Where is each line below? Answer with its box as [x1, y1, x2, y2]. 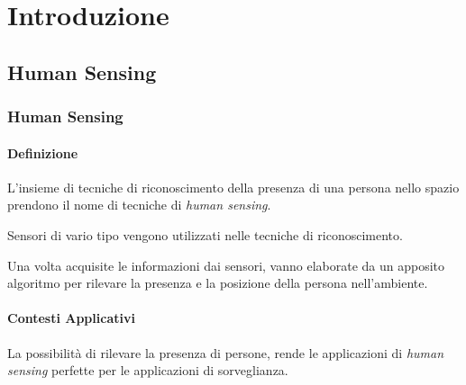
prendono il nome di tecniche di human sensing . [7, 195, 271, 214]
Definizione [7, 143, 78, 162]
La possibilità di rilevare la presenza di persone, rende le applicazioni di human [7, 343, 444, 362]
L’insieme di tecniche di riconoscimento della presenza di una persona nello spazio [7, 177, 460, 196]
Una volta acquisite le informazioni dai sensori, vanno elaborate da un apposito [7, 255, 445, 274]
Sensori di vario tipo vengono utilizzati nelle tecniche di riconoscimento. [7, 225, 403, 244]
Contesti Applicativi [7, 309, 135, 327]
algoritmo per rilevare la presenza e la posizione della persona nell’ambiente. [7, 273, 428, 292]
